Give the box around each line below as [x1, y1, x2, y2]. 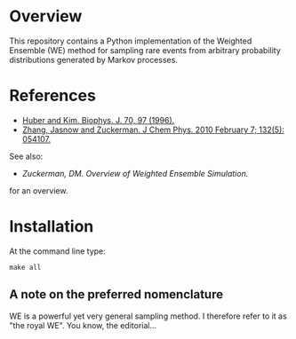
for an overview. [9, 185, 68, 196]
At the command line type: [9, 246, 107, 256]
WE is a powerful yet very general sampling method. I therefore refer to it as [9, 311, 287, 321]
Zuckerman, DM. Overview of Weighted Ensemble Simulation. [21, 168, 249, 178]
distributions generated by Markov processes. [9, 54, 178, 65]
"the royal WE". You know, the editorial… [9, 319, 157, 330]
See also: [9, 151, 44, 162]
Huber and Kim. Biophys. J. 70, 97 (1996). [21, 114, 175, 125]
